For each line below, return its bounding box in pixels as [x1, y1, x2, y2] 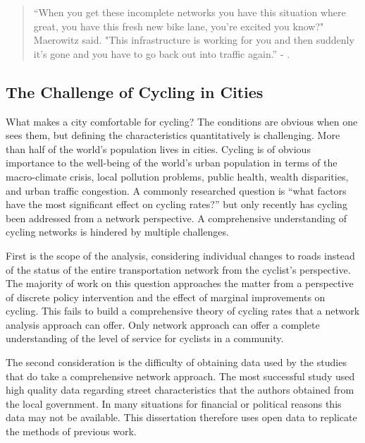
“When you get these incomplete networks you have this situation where [33, 5, 346, 19]
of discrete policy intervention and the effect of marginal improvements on [6, 289, 326, 304]
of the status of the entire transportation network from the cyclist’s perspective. [6, 262, 351, 277]
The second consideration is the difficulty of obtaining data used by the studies [6, 355, 347, 370]
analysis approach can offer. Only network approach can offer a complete [6, 317, 320, 332]
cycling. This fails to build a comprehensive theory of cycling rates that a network [6, 303, 360, 318]
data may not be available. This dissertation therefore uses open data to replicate [6, 410, 357, 425]
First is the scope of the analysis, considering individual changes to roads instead [6, 248, 355, 262]
